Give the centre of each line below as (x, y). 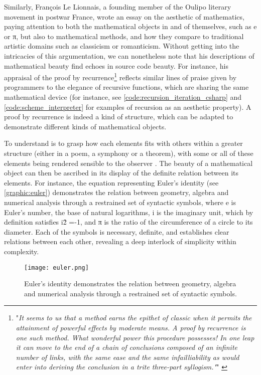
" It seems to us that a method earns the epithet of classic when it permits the (134, 318)
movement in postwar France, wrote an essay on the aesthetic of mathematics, (124, 16)
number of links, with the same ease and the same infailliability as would (127, 357)
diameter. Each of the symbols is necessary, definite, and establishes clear (117, 231)
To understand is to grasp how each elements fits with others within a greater (123, 143)
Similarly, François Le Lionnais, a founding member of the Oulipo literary (118, 7)
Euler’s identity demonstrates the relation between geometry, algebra (130, 284)
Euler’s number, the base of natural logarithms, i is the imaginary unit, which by (129, 212)
